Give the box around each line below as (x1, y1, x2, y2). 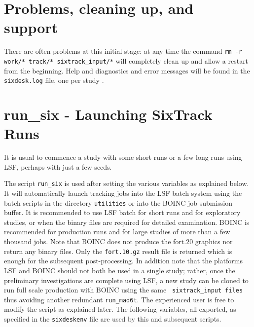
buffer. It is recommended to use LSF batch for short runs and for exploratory (4, 207, 241, 218)
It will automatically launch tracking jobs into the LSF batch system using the (4, 188, 242, 198)
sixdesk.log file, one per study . (4, 75, 104, 85)
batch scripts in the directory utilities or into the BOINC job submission (4, 197, 233, 208)
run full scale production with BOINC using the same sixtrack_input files (4, 285, 243, 295)
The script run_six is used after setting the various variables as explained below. (4, 178, 249, 188)
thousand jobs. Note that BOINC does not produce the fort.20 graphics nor (4, 236, 233, 247)
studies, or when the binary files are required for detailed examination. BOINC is (4, 217, 250, 227)
